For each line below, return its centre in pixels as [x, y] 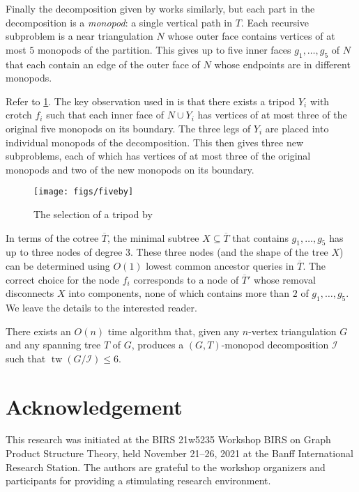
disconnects [30, 293]
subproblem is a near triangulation [79, 36]
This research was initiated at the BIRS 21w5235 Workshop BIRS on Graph [168, 439]
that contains [260, 237]
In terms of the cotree [52, 237]
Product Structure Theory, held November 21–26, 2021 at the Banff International [179, 453]
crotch [19, 115]
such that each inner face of [105, 115]
